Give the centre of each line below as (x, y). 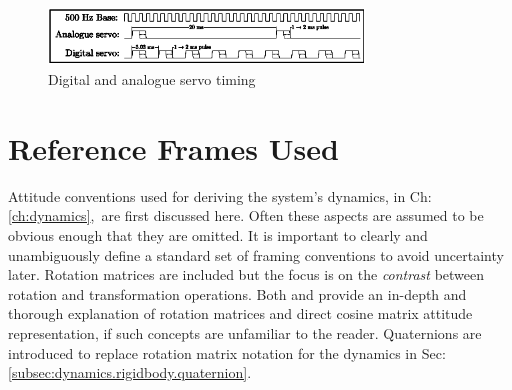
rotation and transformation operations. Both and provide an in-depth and (237, 293)
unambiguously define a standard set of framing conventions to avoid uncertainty (256, 254)
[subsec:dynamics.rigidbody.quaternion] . (130, 372)
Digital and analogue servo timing (152, 79)
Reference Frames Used (173, 147)
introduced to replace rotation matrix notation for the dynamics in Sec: (227, 352)
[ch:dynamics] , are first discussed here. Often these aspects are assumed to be (246, 215)
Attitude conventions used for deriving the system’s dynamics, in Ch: (220, 195)
